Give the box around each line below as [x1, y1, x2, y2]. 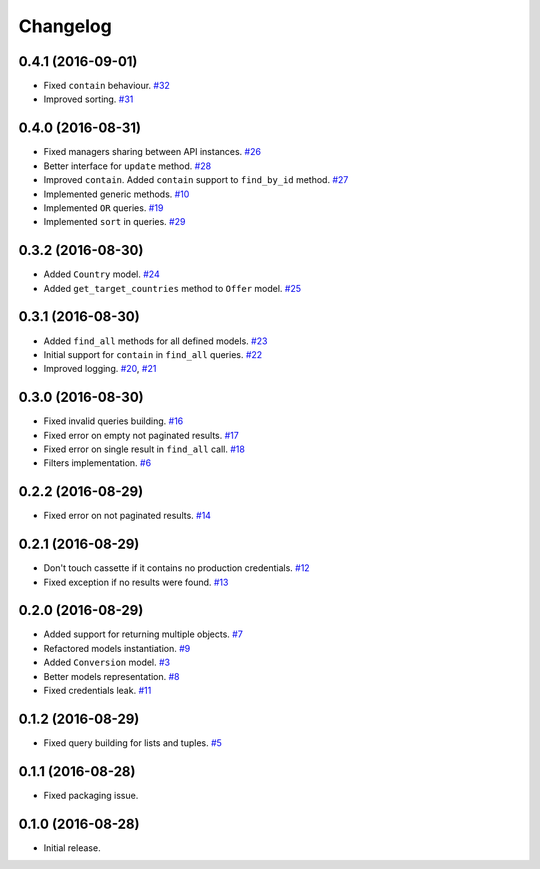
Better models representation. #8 [43, 670, 180, 682]
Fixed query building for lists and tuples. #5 [43, 736, 222, 749]
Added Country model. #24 [43, 268, 160, 280]
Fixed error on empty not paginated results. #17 [43, 429, 239, 441]
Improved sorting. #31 [43, 93, 134, 105]
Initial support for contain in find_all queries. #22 [43, 348, 263, 360]
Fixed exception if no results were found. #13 [43, 576, 229, 588]
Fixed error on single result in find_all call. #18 [43, 443, 245, 455]
